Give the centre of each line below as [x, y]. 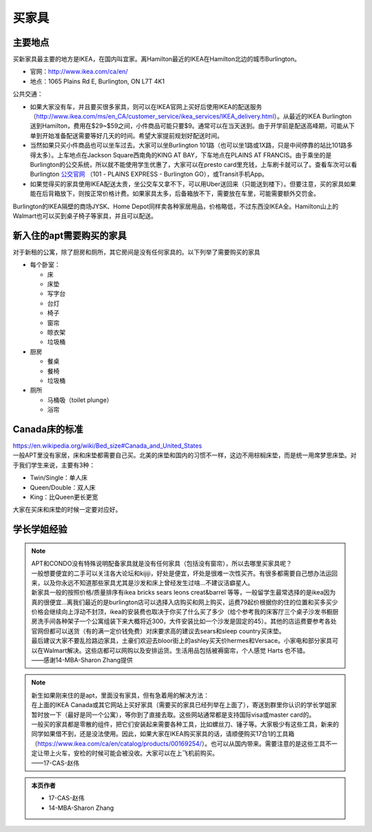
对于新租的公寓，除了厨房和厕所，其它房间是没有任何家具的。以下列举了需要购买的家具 [136, 252]
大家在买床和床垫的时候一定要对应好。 [67, 510]
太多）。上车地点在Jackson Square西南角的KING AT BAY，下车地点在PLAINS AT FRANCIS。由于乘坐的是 [184, 155]
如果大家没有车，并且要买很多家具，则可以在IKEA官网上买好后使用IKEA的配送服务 [146, 106]
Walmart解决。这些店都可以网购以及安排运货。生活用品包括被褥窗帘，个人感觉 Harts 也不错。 [176, 650]
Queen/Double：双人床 [63, 487]
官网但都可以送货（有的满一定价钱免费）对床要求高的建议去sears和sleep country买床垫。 [158, 631]
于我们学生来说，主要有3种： [54, 465]
